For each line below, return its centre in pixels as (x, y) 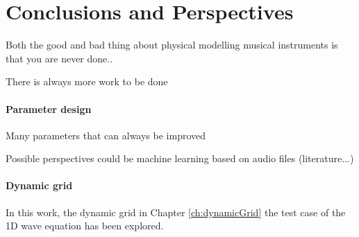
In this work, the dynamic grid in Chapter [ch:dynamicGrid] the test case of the (176, 212)
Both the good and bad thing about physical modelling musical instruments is (172, 45)
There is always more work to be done (87, 81)
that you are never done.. (59, 58)
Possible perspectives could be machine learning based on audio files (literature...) (180, 158)
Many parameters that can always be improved (106, 135)
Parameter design (49, 108)
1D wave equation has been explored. (85, 226)
